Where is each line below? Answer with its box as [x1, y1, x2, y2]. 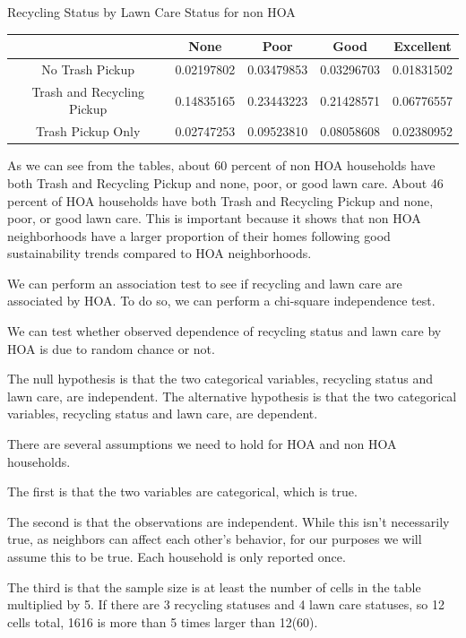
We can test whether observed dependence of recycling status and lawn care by [7, 322, 442, 341]
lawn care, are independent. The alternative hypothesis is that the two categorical [7, 386, 457, 405]
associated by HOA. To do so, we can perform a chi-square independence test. [7, 291, 436, 310]
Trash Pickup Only [36, 122, 141, 141]
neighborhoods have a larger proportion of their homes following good [7, 226, 391, 245]
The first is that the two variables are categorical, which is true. [7, 482, 358, 501]
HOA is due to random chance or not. [7, 339, 215, 358]
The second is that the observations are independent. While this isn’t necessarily [7, 512, 450, 530]
